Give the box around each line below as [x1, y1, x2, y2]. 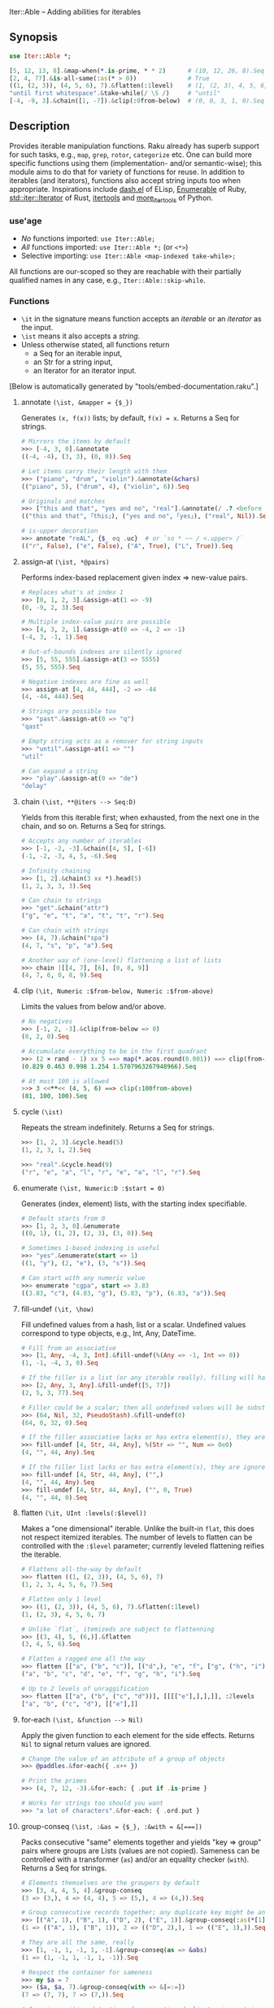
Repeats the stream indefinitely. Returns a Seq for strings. [20, 1122, 215, 1133]
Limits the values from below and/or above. [20, 1002, 167, 1012]
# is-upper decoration [20, 527, 98, 535]
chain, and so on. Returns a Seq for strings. [20, 821, 167, 831]
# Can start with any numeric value [20, 1274, 146, 1282]
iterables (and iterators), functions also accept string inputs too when [9, 175, 241, 185]
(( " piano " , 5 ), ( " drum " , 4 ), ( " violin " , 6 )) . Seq [20, 482, 189, 490]
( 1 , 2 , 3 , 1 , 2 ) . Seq [20, 1146, 91, 1154]
